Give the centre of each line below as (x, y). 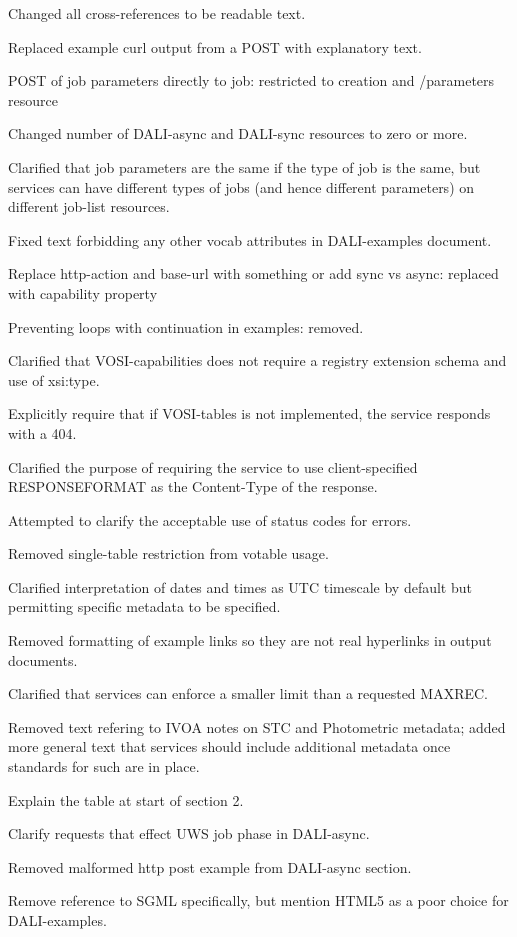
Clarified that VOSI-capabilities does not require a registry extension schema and (257, 360)
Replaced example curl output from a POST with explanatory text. (215, 46)
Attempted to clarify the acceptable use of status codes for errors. (210, 519)
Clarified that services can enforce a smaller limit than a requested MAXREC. (248, 693)
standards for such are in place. (104, 766)
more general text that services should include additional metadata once (229, 746)
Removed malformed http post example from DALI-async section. (210, 866)
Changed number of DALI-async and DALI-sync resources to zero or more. (238, 133)
